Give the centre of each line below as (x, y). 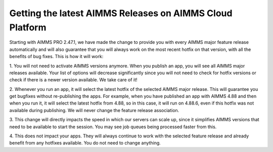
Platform (28, 27)
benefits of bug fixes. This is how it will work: (56, 57)
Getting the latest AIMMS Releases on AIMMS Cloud (121, 13)
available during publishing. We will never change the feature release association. (94, 110)
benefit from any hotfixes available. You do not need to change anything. (85, 143)
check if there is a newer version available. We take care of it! (73, 80)
